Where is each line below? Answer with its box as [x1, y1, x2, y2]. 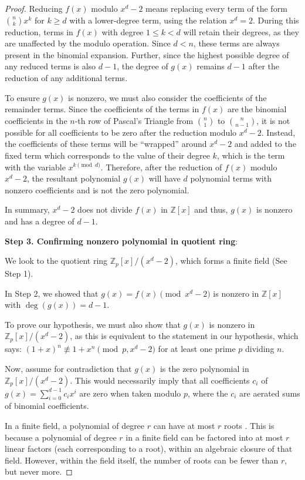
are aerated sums [239, 387, 300, 399]
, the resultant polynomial [27, 172, 121, 184]
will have [148, 172, 181, 184]
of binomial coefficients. [5, 400, 89, 412]
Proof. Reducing [5, 2, 63, 14]
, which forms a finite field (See [175, 254, 287, 267]
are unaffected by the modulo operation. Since [5, 37, 171, 49]
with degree [101, 25, 144, 38]
